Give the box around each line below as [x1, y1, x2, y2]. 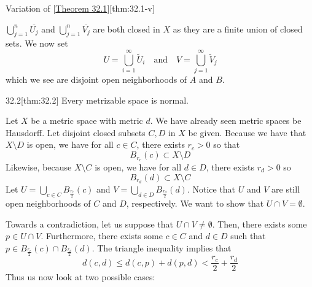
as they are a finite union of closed [173, 22, 303, 35]
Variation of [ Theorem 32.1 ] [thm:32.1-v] [6, 2, 155, 14]
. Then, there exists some [212, 217, 307, 230]
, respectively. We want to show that [126, 197, 264, 210]
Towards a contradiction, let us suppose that [6, 217, 173, 230]
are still [271, 183, 300, 196]
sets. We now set [6, 37, 68, 50]
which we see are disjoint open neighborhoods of [6, 73, 187, 86]
